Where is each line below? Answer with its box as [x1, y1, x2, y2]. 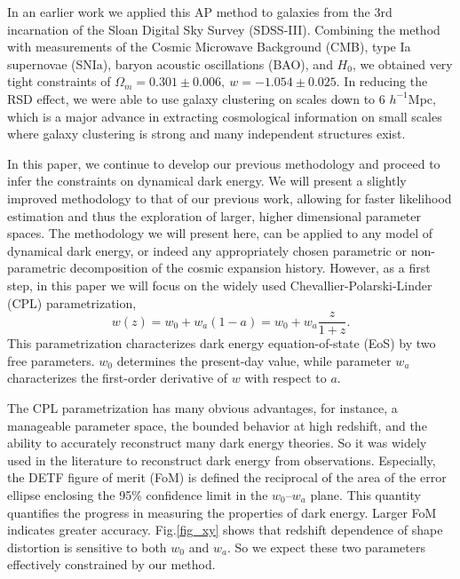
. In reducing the [336, 72, 428, 91]
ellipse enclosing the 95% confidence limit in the [7, 485, 268, 504]
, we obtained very [352, 54, 453, 73]
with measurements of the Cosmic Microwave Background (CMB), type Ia [7, 37, 411, 56]
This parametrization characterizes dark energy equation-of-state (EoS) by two [7, 334, 436, 353]
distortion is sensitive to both [7, 537, 167, 556]
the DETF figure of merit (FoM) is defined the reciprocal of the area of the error [7, 468, 447, 487]
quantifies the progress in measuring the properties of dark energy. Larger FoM [7, 503, 437, 521]
